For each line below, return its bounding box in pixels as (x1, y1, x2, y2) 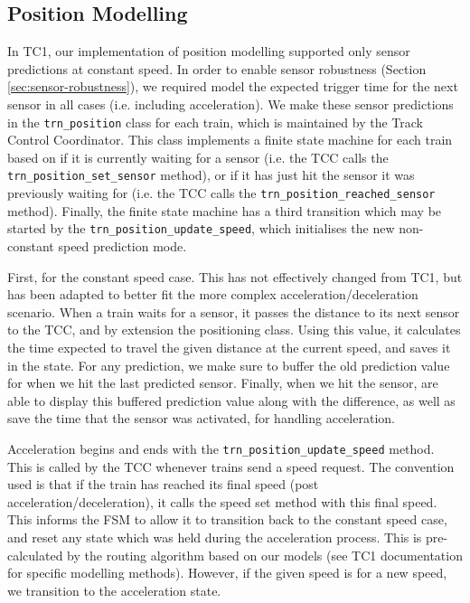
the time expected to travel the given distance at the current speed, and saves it (7, 337, 451, 356)
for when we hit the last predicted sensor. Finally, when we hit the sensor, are (7, 373, 438, 392)
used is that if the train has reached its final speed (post (7, 475, 319, 494)
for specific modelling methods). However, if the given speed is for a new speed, (7, 563, 447, 582)
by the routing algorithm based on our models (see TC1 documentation (67, 545, 463, 564)
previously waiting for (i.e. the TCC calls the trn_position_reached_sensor (7, 184, 436, 203)
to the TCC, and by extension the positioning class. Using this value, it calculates (7, 320, 461, 339)
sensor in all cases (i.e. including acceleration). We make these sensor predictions (7, 94, 454, 113)
